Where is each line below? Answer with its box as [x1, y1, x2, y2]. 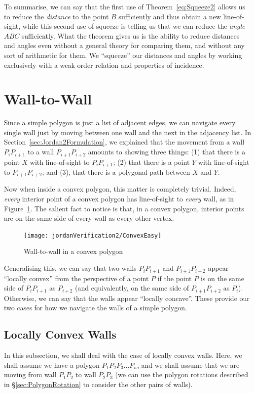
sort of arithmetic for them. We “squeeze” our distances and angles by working [4, 49, 242, 60]
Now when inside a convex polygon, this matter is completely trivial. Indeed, [4, 184, 236, 194]
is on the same [200, 273, 244, 283]
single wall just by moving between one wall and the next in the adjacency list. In [4, 127, 252, 137]
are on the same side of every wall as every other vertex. [4, 213, 174, 223]
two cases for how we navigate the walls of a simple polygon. [4, 302, 187, 313]
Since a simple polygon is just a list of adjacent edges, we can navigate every [4, 117, 236, 128]
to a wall [27, 147, 54, 157]
